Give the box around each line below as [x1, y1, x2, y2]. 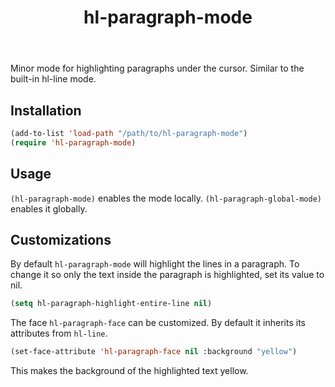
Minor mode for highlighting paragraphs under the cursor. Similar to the [10, 62, 305, 75]
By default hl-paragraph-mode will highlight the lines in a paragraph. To [10, 258, 300, 270]
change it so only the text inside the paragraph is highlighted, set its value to [10, 269, 325, 281]
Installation [10, 102, 82, 119]
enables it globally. [10, 202, 88, 215]
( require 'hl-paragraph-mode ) [10, 137, 137, 148]
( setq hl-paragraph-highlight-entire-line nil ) [10, 299, 213, 309]
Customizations [10, 231, 112, 248]
